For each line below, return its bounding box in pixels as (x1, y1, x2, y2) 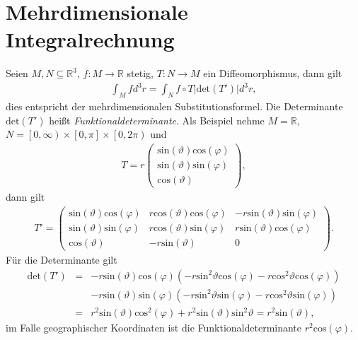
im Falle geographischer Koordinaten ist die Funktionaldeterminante (6, 320, 302, 335)
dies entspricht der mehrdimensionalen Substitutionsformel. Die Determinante (6, 99, 343, 114)
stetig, (127, 66, 154, 81)
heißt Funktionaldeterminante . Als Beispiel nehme (49, 112, 265, 127)
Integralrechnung (6, 25, 175, 54)
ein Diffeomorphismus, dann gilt (203, 66, 342, 81)
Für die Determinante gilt (6, 252, 117, 266)
